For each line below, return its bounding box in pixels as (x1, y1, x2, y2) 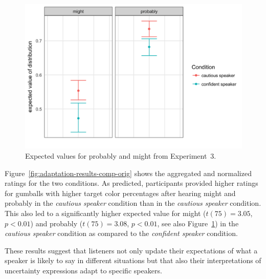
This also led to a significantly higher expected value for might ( (5, 207, 206, 218)
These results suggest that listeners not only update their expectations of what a (5, 245, 258, 255)
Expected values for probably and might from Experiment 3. (25, 150, 216, 161)
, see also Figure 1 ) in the (157, 218, 239, 228)
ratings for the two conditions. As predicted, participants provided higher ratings (5, 178, 258, 188)
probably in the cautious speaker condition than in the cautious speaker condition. (5, 198, 261, 208)
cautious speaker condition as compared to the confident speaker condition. (5, 228, 238, 239)
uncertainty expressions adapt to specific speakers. (5, 265, 162, 275)
